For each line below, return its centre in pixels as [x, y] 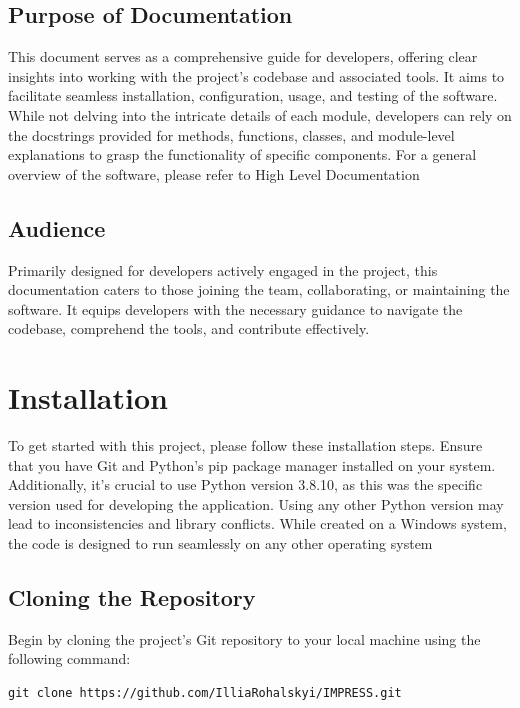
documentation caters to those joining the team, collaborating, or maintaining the [259, 289]
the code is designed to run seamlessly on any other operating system [220, 543]
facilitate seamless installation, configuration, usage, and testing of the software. [253, 95]
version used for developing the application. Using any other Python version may [256, 503]
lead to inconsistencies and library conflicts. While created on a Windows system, [257, 523]
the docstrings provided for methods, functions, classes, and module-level [231, 134]
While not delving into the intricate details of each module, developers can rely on [260, 114]
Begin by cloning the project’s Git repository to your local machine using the [244, 638]
